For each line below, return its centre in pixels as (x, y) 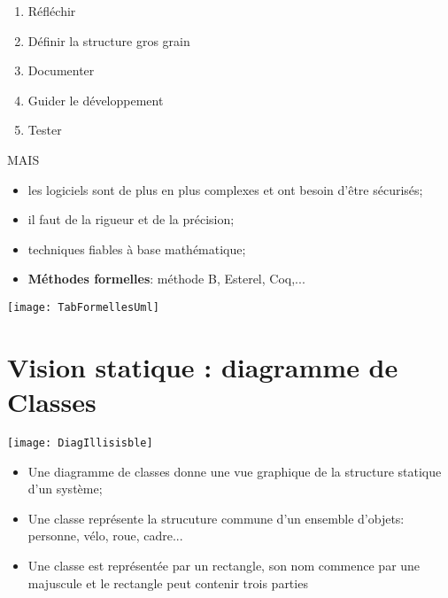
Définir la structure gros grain (109, 40)
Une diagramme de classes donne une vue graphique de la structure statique (235, 471)
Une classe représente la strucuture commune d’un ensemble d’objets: (216, 518)
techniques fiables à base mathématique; (137, 249)
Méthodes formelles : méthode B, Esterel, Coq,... (166, 279)
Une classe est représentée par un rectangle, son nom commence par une (224, 565)
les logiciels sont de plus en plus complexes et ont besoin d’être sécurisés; (225, 189)
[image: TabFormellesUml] (83, 307)
